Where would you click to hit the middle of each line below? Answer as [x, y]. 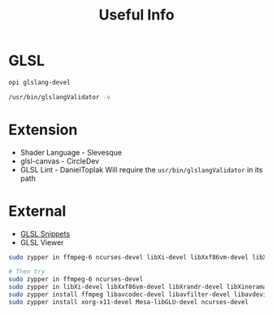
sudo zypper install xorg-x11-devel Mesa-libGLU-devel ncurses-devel [129, 302]
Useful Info [136, 15]
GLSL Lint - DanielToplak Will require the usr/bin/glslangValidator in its [141, 169]
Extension [43, 130]
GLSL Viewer [42, 242]
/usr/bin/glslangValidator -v [60, 97]
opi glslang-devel [39, 82]
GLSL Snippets [45, 233]
